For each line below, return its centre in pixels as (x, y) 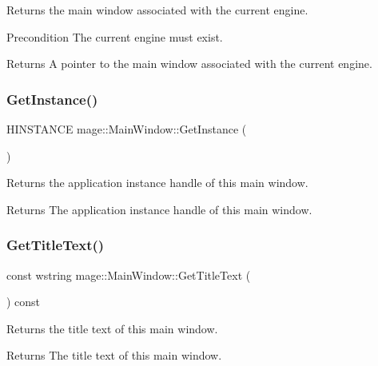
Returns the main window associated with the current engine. (157, 10)
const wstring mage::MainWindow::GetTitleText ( (129, 274)
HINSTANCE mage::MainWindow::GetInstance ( (127, 129)
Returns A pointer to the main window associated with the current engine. (189, 64)
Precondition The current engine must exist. (115, 36)
